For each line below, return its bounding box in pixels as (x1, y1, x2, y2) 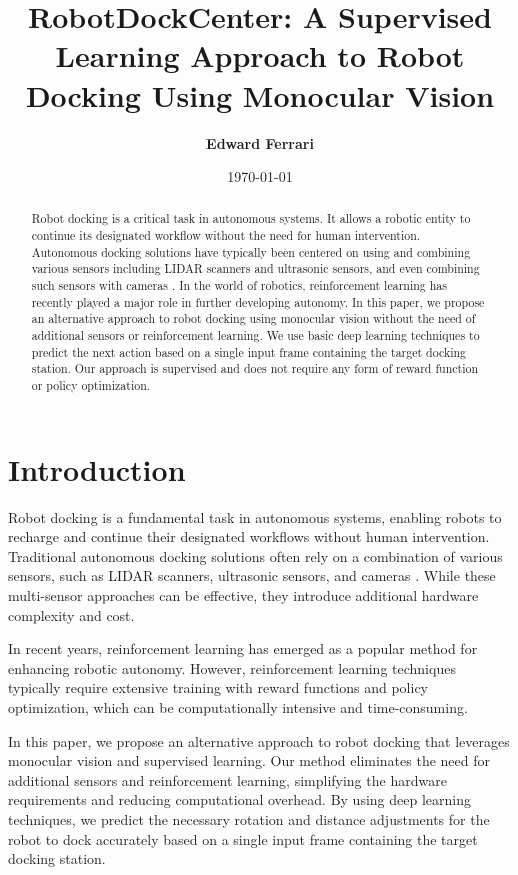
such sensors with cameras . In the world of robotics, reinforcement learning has (31, 277, 447, 294)
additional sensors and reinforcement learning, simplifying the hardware (8, 769, 447, 790)
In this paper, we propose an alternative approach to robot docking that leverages (8, 730, 510, 751)
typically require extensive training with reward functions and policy (8, 677, 429, 698)
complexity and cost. (8, 604, 135, 625)
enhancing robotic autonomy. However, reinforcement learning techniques (8, 657, 456, 678)
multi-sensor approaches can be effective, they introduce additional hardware (8, 585, 479, 606)
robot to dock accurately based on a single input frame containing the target (8, 828, 478, 849)
